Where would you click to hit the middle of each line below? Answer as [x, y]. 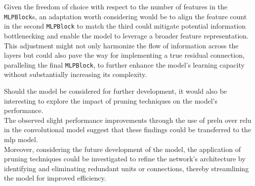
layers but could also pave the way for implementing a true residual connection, [124, 55]
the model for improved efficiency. [55, 178]
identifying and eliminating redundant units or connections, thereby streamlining [127, 168]
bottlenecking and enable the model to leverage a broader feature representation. [126, 35]
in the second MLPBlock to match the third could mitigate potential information [125, 26]
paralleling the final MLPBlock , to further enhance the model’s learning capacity [124, 64]
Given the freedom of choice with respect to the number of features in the [116, 6]
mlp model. [21, 139]
